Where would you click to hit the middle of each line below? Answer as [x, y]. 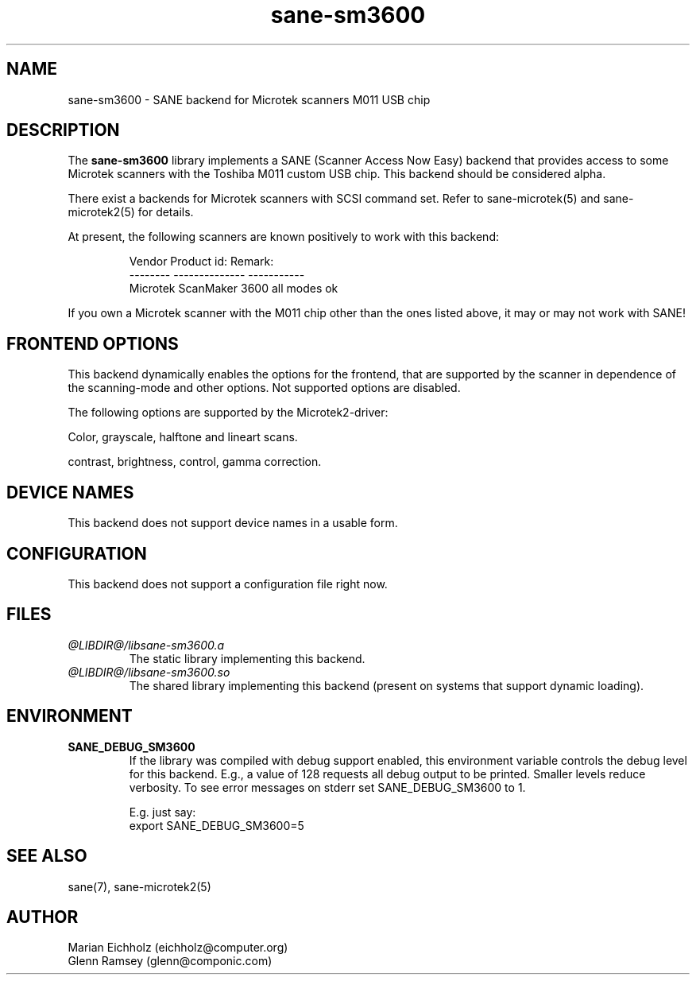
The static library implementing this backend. [247, 658]
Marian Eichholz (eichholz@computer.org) [178, 948]
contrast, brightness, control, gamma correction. [195, 462]
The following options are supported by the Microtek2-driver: [228, 413]
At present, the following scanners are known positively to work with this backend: [283, 237]
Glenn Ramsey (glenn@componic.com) [170, 961]
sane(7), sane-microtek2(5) [139, 886]
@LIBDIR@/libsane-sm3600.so [149, 672]
